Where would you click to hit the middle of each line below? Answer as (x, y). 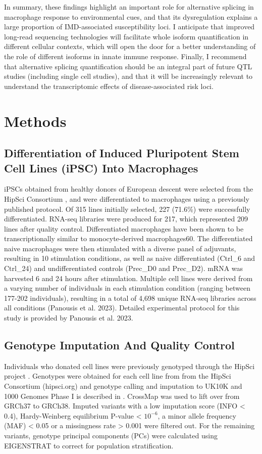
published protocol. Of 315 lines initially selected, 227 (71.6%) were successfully (127, 209)
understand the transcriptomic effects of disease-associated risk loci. (109, 86)
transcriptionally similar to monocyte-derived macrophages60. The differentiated (128, 238)
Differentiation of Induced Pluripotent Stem (122, 153)
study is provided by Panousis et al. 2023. (69, 318)
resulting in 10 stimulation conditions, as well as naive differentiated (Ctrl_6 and (130, 258)
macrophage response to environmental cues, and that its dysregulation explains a (131, 16)
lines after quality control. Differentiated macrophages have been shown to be (124, 228)
